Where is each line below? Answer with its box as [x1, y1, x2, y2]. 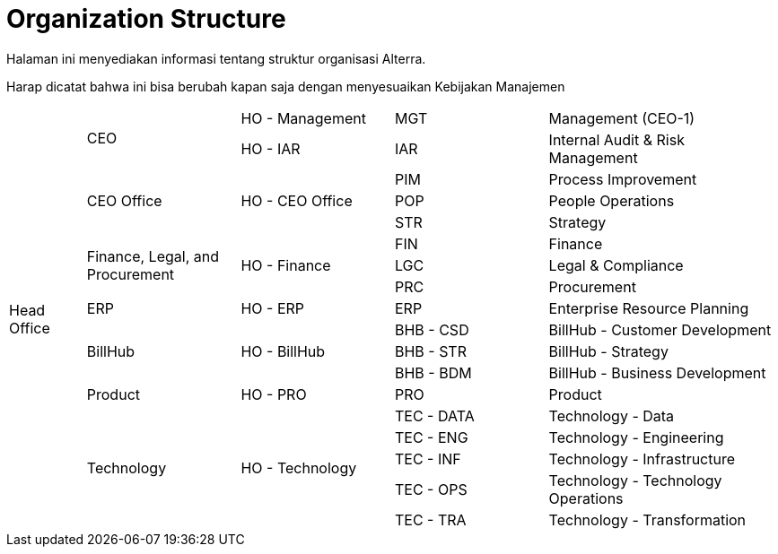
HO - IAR [240, 139, 301, 158]
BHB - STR [394, 342, 467, 360]
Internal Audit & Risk [548, 130, 685, 149]
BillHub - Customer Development [548, 320, 772, 339]
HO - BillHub [240, 342, 326, 360]
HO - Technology [240, 458, 357, 477]
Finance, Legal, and [86, 247, 219, 265]
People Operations [548, 191, 675, 210]
